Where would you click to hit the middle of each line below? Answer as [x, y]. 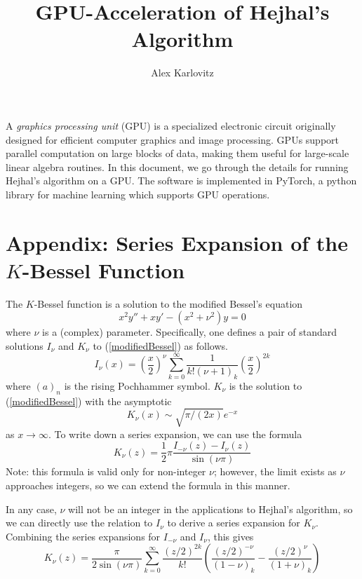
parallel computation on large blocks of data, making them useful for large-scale [177, 153]
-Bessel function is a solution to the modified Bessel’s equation [168, 303]
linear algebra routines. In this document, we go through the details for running [177, 166]
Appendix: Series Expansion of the [177, 242]
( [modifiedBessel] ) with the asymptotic [89, 401]
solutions [25, 345]
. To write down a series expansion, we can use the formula [175, 434]
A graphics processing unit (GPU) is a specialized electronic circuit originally [171, 125]
